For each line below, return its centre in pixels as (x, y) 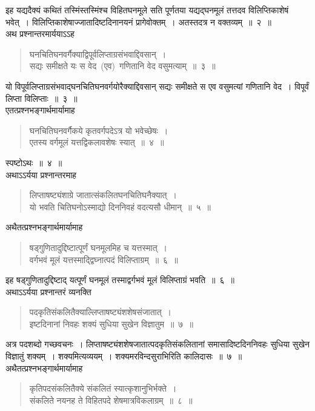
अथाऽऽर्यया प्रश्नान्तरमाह (41, 174)
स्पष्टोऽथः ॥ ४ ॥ (34, 162)
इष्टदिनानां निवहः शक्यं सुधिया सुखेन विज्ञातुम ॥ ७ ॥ (111, 323)
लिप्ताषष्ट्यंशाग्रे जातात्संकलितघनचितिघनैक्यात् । (103, 195)
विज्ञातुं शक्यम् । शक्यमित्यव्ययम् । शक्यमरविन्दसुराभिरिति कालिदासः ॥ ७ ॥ (124, 356)
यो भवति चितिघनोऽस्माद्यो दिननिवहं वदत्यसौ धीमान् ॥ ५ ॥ (120, 206)
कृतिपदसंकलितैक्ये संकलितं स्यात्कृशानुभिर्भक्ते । (103, 388)
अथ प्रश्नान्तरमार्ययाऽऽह (40, 34)
